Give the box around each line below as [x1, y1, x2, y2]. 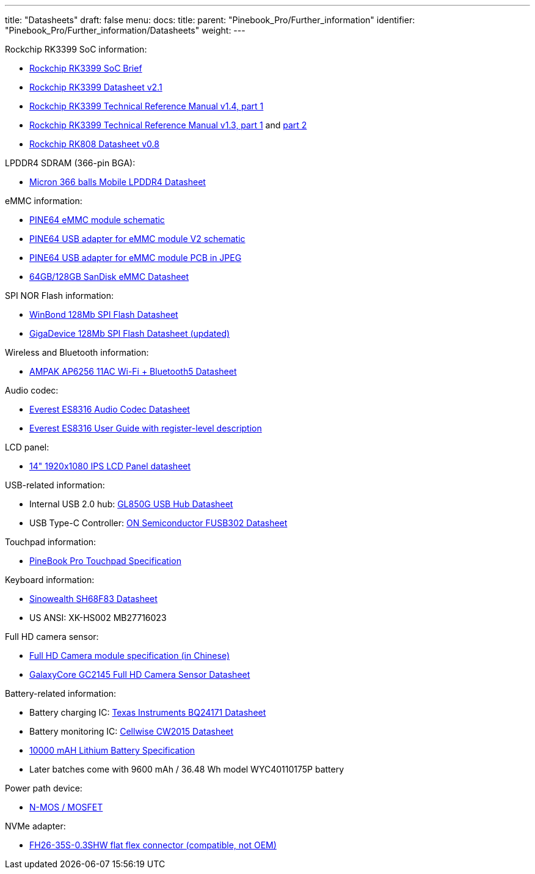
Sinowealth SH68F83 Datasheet [29, 593, 158, 604]
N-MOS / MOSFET [29, 802, 103, 812]
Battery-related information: [5, 688, 117, 699]
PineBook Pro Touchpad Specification [29, 556, 181, 566]
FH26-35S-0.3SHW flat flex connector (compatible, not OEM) [29, 840, 277, 850]
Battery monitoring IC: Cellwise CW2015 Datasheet [29, 726, 234, 736]
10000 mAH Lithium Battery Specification [29, 745, 195, 755]
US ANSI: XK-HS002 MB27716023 [29, 612, 167, 623]
